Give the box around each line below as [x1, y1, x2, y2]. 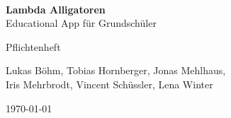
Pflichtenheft [6, 39, 61, 54]
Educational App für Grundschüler [6, 16, 157, 30]
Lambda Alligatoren [6, 1, 106, 16]
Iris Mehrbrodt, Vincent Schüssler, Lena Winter [6, 76, 213, 91]
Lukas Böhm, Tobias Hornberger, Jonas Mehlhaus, [6, 63, 226, 78]
